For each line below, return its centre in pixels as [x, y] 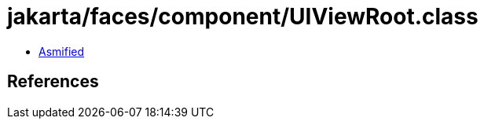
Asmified [62, 51]
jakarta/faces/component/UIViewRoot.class [243, 17]
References [53, 82]
